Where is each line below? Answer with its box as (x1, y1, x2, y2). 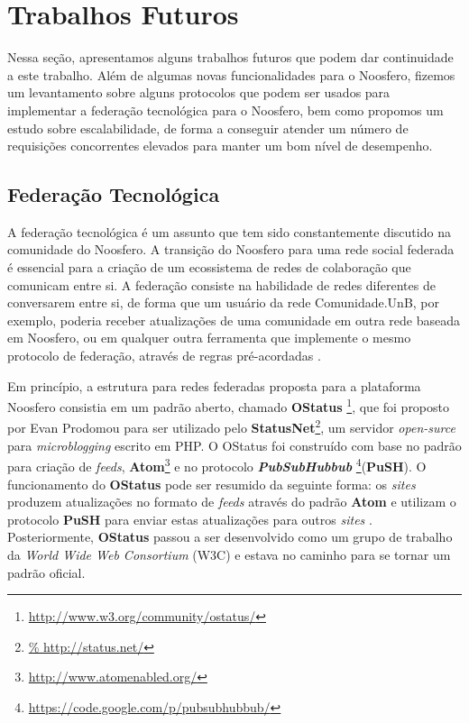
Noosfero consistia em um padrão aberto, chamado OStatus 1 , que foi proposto (7, 395, 450, 416)
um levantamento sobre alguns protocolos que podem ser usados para (7, 83, 391, 102)
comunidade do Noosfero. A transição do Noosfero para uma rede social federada (7, 240, 455, 259)
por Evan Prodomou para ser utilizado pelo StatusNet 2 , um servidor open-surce (7, 416, 455, 437)
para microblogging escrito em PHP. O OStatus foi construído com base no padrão (7, 435, 462, 454)
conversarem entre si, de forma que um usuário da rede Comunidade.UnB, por (7, 293, 440, 312)
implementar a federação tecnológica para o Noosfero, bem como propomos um (7, 100, 444, 119)
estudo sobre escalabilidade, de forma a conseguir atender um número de (7, 118, 409, 137)
